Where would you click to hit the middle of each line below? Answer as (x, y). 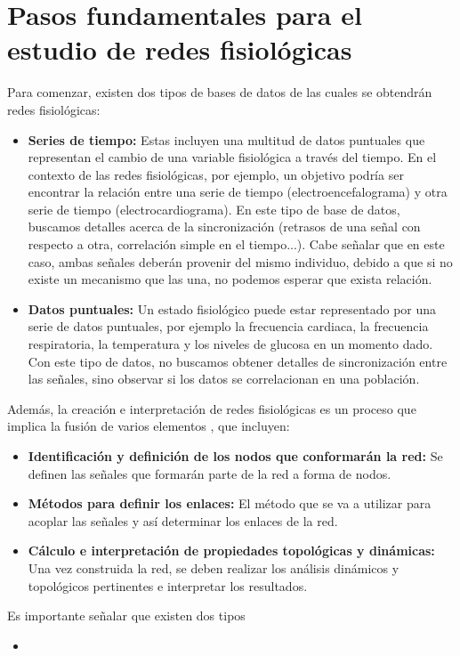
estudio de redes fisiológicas (180, 49)
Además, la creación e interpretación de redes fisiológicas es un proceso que (212, 408)
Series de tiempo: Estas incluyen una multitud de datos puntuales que (226, 139)
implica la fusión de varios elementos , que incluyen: (149, 426)
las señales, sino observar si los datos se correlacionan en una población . (224, 379)
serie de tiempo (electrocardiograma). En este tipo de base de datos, (214, 209)
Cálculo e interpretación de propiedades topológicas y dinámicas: (231, 551)
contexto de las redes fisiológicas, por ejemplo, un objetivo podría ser (216, 174)
